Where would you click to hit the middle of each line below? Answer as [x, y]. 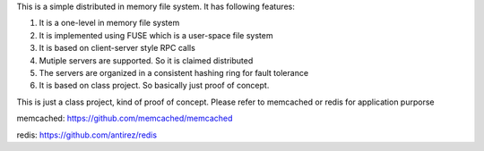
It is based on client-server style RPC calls [117, 48]
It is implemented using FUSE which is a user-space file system [156, 35]
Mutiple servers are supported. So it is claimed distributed [146, 60]
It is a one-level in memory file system [109, 23]
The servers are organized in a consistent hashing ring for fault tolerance [174, 72]
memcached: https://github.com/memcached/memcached [125, 118]
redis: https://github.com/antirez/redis [86, 135]
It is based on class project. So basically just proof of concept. [154, 86]
